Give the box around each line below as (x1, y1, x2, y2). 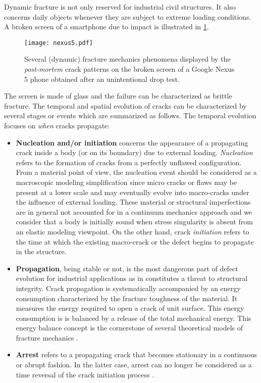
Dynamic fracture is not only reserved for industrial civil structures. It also (4, 2, 236, 12)
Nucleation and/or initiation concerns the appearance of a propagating (16, 137, 248, 148)
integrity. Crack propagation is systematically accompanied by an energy (16, 282, 241, 293)
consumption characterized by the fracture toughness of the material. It (16, 293, 238, 303)
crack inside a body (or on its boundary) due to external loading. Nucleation (16, 147, 253, 158)
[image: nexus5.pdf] (24, 39, 93, 46)
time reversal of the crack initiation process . (16, 369, 154, 379)
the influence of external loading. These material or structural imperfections (16, 197, 251, 207)
